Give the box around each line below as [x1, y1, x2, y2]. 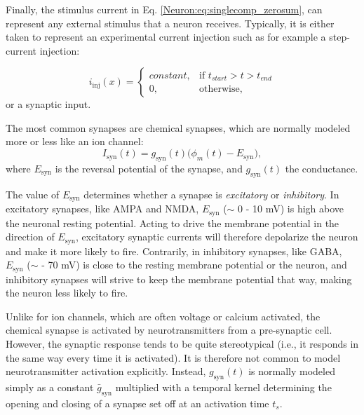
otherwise [198, 84, 240, 95]
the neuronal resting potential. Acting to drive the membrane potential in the [6, 215, 339, 230]
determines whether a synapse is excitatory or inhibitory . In [83, 186, 339, 201]
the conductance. [285, 161, 358, 175]
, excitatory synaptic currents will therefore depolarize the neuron [75, 229, 358, 244]
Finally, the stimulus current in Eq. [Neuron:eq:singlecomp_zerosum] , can [6, 1, 323, 16]
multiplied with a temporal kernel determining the [115, 380, 332, 395]
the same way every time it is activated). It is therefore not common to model [6, 350, 341, 365]
